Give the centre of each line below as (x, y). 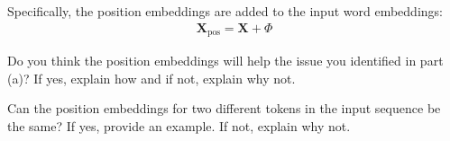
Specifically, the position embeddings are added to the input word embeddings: (225, 11)
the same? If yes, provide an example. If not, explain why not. (179, 125)
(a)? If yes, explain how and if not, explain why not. (152, 78)
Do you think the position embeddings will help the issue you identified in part (225, 61)
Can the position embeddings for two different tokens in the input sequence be (224, 108)
